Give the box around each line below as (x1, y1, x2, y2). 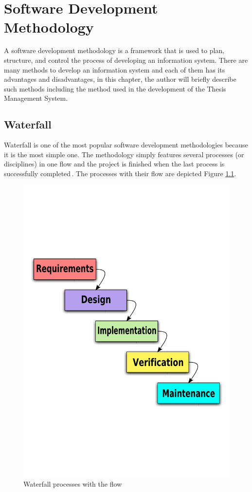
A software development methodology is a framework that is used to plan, (4, 45, 225, 55)
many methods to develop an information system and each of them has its (4, 64, 225, 74)
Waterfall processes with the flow (23, 478, 122, 489)
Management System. (4, 93, 68, 103)
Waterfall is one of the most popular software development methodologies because (4, 140, 248, 150)
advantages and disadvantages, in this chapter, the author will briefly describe (4, 74, 236, 84)
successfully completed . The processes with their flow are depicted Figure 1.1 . (4, 168, 236, 178)
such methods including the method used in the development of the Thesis (4, 83, 226, 93)
